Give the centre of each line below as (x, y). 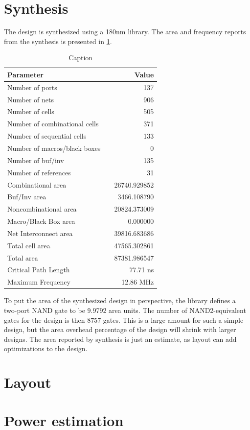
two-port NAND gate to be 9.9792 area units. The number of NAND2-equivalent (125, 310)
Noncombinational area (42, 209)
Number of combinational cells (53, 124)
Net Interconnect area (40, 233)
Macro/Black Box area (41, 221)
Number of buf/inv (36, 160)
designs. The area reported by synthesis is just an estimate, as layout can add (120, 339)
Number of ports (32, 87)
